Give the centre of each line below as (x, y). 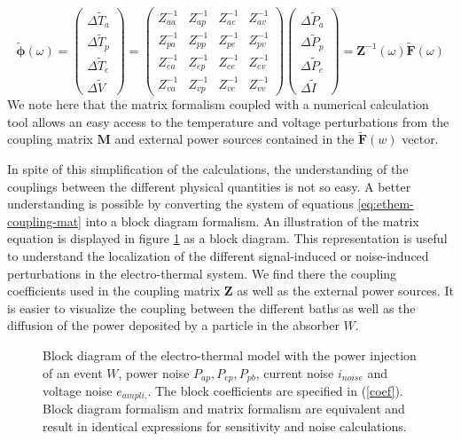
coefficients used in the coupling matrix (114, 291)
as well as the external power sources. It (345, 291)
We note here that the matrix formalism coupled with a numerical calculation (218, 104)
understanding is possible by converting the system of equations (180, 204)
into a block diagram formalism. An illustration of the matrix (252, 220)
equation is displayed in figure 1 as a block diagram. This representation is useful (227, 238)
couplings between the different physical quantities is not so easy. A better (209, 186)
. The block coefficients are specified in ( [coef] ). (275, 390)
